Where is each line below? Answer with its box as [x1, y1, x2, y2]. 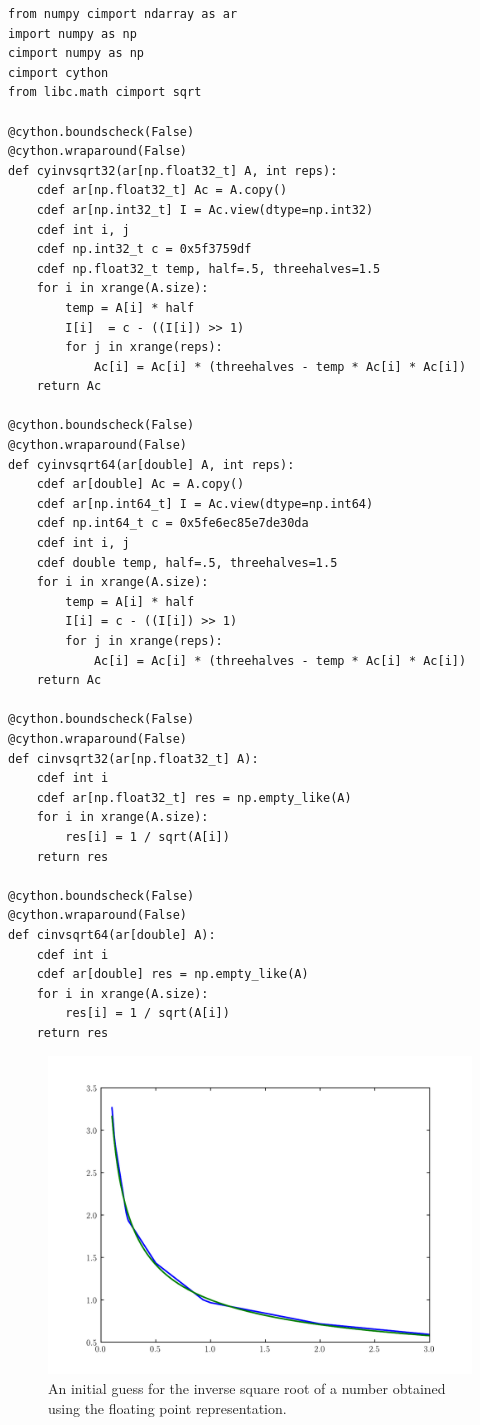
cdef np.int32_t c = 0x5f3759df [36, 242, 252, 257]
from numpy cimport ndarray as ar [8, 7, 238, 21]
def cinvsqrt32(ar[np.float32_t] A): [8, 751, 259, 766]
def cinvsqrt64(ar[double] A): [8, 927, 216, 942]
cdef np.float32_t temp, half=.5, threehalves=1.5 [36, 261, 381, 276]
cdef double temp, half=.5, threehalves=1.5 [36, 555, 338, 570]
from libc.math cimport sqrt [8, 85, 202, 100]
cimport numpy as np [8, 46, 145, 61]
